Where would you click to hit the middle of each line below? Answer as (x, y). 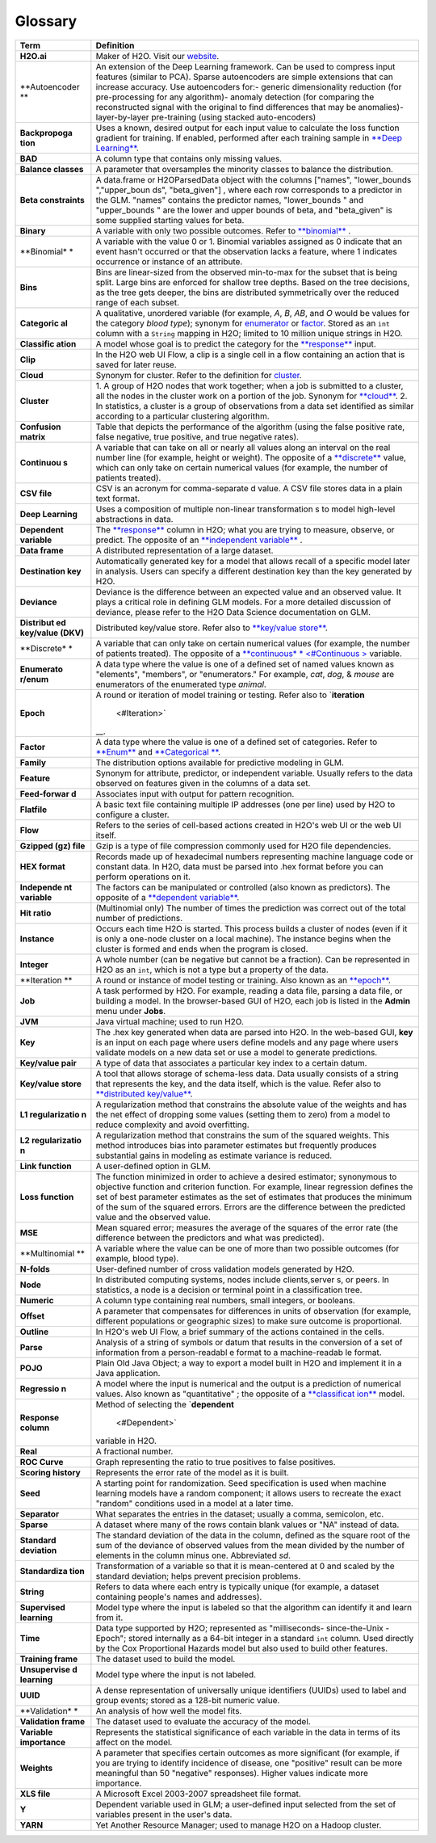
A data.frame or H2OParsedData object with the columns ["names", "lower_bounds (254, 179)
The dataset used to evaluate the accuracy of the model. (203, 1721)
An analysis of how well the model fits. (169, 1710)
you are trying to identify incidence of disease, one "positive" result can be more (249, 1763)
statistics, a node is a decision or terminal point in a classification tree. (229, 1290)
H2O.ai (34, 56)
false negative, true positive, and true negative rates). (197, 436)
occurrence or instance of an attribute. (169, 261)
